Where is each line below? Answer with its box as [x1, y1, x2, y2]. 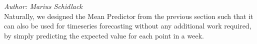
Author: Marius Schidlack [4, 1, 82, 11]
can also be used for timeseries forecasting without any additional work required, [4, 20, 251, 31]
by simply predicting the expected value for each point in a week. [4, 30, 204, 40]
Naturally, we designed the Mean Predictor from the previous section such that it [4, 10, 253, 21]
